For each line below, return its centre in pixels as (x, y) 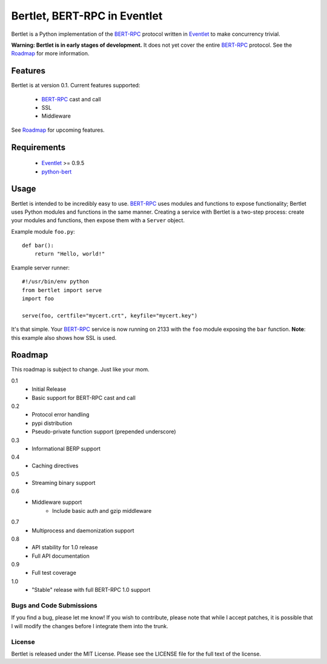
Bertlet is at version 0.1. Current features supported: (76, 86)
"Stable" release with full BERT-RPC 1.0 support (91, 590)
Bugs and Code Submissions (54, 606)
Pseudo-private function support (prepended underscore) (104, 432)
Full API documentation (61, 556)
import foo (38, 299)
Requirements (38, 147)
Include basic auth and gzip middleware (102, 510)
